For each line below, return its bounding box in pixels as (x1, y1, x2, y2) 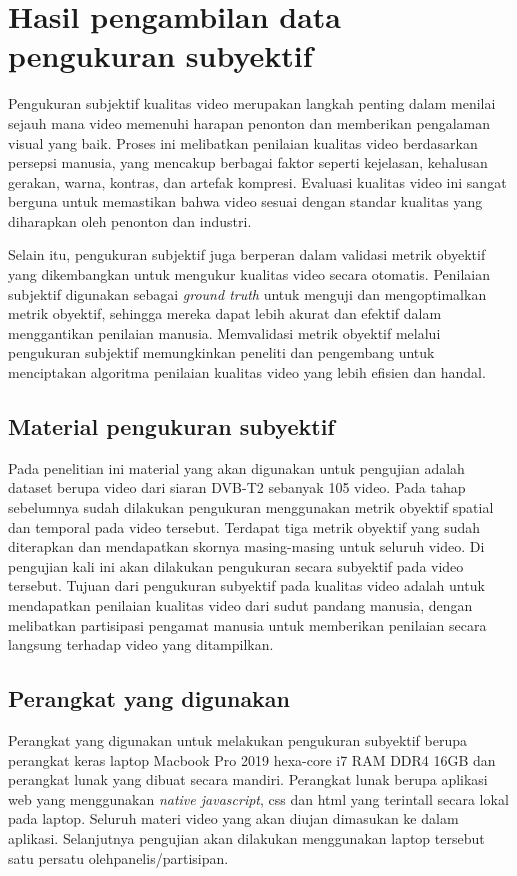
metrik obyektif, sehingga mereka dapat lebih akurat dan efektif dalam (8, 303, 442, 324)
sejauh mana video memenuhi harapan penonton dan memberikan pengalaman (8, 112, 491, 133)
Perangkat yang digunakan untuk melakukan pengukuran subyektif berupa (8, 729, 468, 750)
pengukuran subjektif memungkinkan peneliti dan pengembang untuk (8, 342, 435, 363)
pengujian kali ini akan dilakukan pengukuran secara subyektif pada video (8, 555, 464, 576)
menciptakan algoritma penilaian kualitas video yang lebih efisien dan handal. (8, 362, 486, 383)
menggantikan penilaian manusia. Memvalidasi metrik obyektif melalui (8, 322, 441, 343)
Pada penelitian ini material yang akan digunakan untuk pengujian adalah (8, 457, 465, 478)
